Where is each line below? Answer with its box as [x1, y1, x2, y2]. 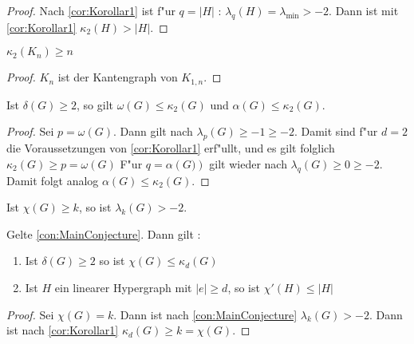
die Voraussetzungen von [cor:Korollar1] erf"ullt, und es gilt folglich [6, 140, 335, 156]
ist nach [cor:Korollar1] [6, 322, 119, 338]
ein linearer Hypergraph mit [54, 279, 192, 295]
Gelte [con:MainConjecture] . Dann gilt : [6, 225, 201, 242]
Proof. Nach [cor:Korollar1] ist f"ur [6, 2, 175, 18]
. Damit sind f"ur [294, 123, 378, 140]
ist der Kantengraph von [57, 69, 178, 85]
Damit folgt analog [6, 172, 99, 188]
